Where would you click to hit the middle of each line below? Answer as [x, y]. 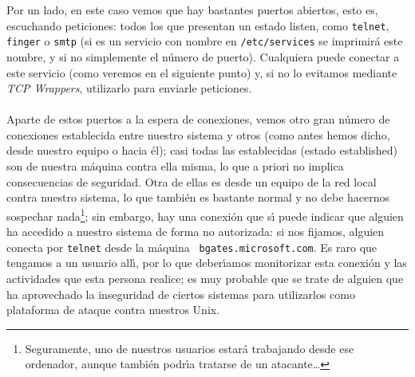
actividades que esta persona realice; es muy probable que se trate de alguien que [205, 278]
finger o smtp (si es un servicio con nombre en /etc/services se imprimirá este [205, 41]
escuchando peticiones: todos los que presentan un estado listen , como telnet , [198, 25]
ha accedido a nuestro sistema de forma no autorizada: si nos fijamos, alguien [196, 232]
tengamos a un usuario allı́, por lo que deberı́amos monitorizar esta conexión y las [207, 263]
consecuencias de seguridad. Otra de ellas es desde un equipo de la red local [192, 181]
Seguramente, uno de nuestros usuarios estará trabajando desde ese [190, 348]
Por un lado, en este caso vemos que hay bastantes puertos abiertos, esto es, [192, 10]
